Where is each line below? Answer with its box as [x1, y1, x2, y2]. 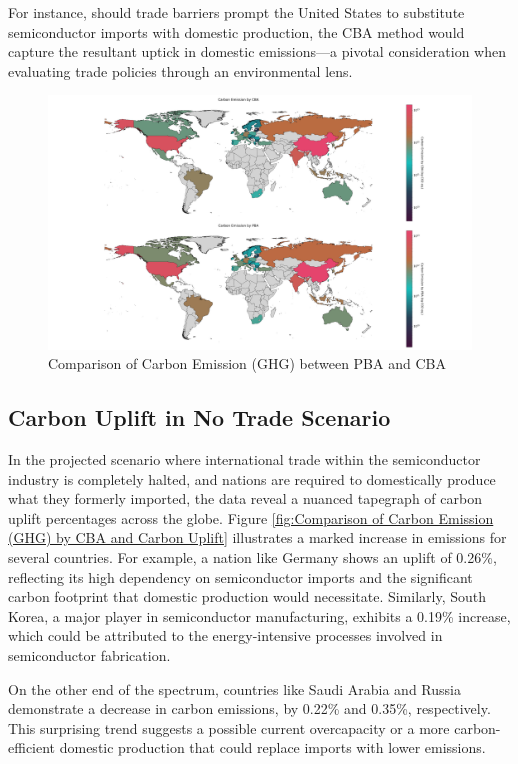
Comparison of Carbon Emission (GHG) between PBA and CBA [48, 353, 446, 374]
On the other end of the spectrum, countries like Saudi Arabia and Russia [8, 678, 461, 699]
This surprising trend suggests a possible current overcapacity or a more [8, 717, 450, 738]
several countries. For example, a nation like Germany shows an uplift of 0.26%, [8, 546, 497, 567]
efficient [8, 737, 56, 758]
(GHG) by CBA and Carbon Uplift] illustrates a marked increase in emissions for [8, 527, 507, 548]
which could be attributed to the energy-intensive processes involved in [8, 625, 443, 646]
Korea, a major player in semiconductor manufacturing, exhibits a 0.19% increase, [8, 605, 511, 626]
